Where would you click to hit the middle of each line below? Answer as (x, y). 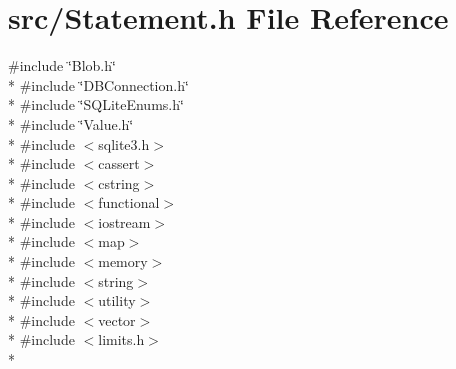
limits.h (121, 339)
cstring (119, 182)
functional (129, 202)
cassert (119, 163)
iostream (124, 221)
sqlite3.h (124, 143)
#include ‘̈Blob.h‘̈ (62, 65)
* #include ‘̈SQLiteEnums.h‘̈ (96, 104)
